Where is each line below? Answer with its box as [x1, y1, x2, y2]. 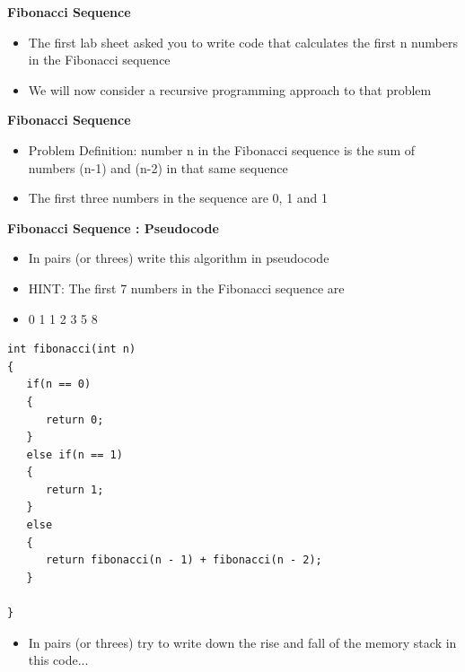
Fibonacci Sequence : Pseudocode [7, 218, 219, 237]
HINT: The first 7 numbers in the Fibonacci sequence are [28, 278, 345, 297]
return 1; [45, 483, 104, 496]
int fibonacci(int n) [7, 343, 136, 356]
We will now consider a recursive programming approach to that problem [28, 80, 432, 99]
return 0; [45, 413, 104, 426]
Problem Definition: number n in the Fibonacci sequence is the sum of [28, 140, 416, 159]
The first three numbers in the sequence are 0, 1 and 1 [28, 188, 329, 207]
